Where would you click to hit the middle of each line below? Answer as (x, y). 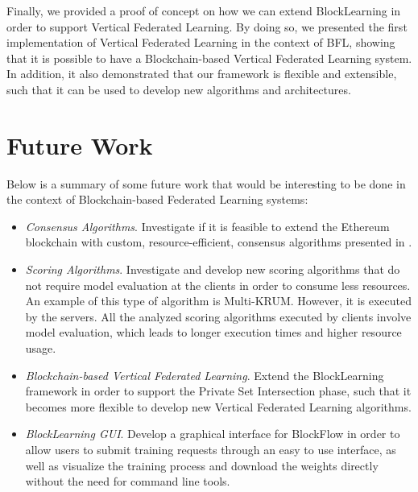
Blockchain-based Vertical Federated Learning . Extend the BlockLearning (205, 375)
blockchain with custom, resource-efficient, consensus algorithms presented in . (219, 242)
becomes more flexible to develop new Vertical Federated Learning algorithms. (218, 406)
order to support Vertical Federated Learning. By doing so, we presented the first (207, 26)
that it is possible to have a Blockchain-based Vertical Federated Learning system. (209, 58)
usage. (41, 348)
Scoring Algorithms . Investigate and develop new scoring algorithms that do (213, 269)
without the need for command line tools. (128, 481)
